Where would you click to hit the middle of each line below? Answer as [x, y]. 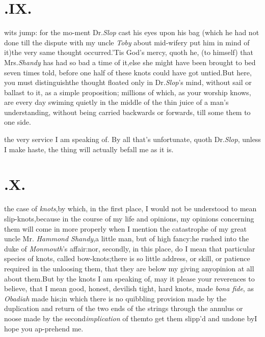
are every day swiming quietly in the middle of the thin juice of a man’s [116, 102]
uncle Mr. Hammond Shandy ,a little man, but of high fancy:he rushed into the [127, 238]
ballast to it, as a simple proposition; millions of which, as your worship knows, [128, 92]
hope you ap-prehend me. [44, 328]
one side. [18, 122]
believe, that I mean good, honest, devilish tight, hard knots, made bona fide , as [129, 288]
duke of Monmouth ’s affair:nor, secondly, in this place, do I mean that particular [130, 248]
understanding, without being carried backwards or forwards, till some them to [127, 112]
